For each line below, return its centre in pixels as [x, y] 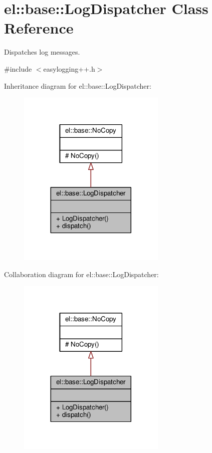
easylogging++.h [69, 68]
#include [18, 68]
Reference [39, 28]
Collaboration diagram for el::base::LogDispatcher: [81, 274]
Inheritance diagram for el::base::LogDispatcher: [78, 85]
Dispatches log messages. [42, 52]
